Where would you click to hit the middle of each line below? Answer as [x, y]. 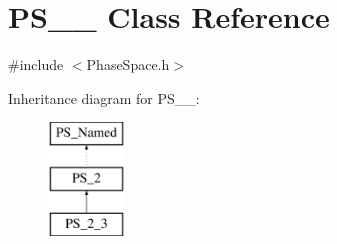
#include [36, 64]
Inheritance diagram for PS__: [104, 97]
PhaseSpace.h [128, 64]
